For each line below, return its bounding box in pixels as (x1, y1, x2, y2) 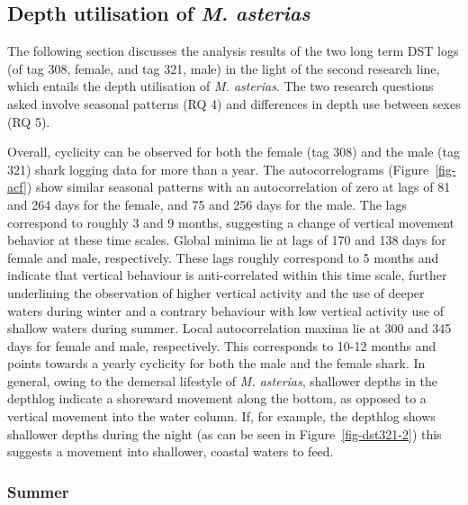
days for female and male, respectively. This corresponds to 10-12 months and (7, 336, 436, 355)
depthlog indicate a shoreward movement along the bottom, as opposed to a (7, 389, 427, 408)
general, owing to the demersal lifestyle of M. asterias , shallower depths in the (7, 371, 438, 390)
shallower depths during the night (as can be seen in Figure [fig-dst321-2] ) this (7, 424, 442, 443)
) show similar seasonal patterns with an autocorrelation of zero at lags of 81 (26, 177, 451, 196)
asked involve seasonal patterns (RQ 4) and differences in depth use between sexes (7, 94, 461, 113)
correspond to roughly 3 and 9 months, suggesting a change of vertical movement (7, 212, 455, 231)
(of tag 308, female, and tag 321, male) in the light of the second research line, (7, 59, 440, 77)
